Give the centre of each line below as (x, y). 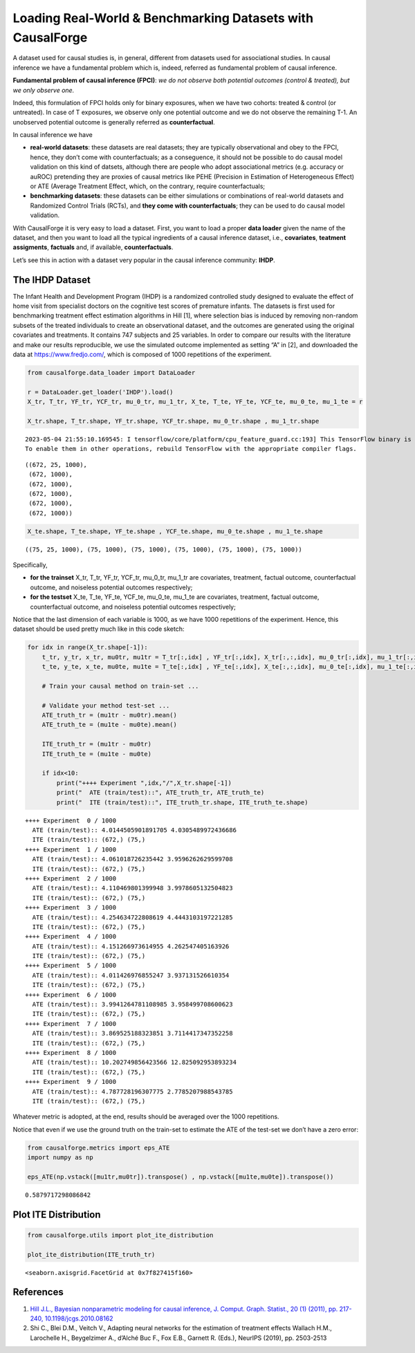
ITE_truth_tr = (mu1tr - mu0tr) (97, 744)
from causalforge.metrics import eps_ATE (99, 1148)
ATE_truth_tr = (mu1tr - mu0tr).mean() (110, 715)
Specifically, (30, 565)
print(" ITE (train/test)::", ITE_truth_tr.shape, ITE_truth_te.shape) (182, 802)
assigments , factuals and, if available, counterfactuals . (93, 247)
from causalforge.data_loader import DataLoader (111, 372)
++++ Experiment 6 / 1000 (71, 995)
